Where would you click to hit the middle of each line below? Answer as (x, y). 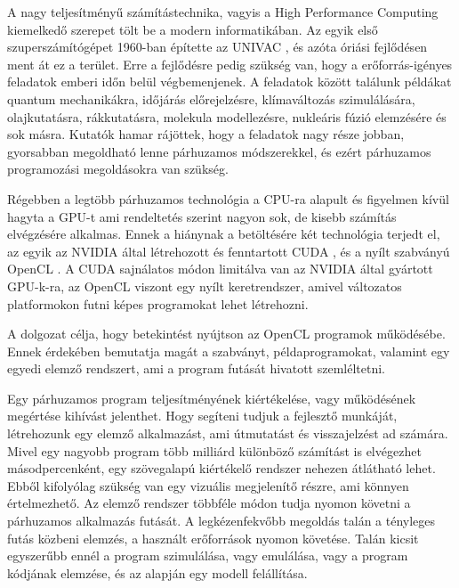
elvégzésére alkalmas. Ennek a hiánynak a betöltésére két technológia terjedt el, (224, 234)
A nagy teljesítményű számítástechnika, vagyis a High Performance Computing (223, 12)
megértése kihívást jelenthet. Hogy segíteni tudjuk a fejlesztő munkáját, (202, 416)
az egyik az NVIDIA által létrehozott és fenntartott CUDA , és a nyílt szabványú (229, 251)
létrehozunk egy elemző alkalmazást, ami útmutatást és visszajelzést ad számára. (228, 433)
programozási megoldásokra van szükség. (118, 169)
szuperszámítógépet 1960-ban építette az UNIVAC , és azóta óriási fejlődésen (217, 47)
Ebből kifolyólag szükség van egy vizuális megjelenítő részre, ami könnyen (208, 485)
